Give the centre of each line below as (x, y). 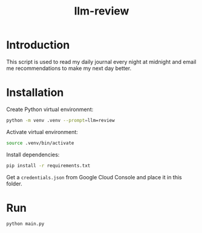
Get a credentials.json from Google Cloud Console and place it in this (94, 177)
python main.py (25, 224)
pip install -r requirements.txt (48, 165)
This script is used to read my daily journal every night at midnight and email (101, 62)
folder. (14, 184)
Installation (35, 93)
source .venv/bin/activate (40, 143)
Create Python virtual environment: (50, 109)
